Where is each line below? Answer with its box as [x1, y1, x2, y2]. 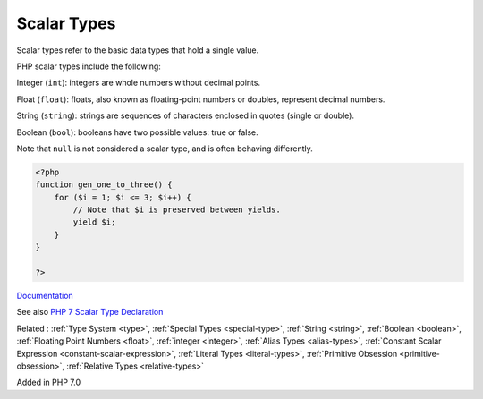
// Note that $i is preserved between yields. [72, 205, 281, 215]
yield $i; [72, 217, 116, 227]
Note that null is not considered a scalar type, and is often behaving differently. [16, 143, 313, 154]
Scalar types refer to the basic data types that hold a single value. [16, 45, 259, 55]
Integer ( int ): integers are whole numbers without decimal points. [16, 77, 261, 89]
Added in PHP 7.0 [16, 377, 80, 388]
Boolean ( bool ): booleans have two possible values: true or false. [16, 126, 258, 138]
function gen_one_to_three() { [35, 180, 174, 190]
